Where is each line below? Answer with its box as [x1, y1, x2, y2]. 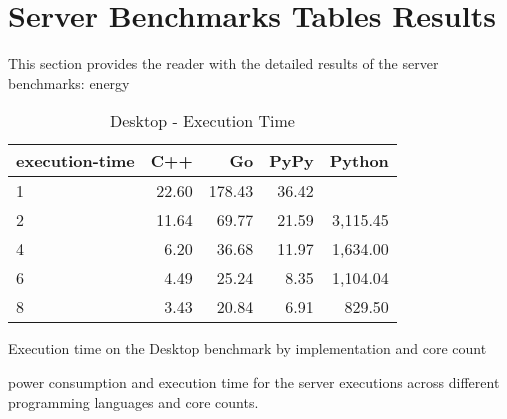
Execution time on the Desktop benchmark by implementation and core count [8, 338, 487, 359]
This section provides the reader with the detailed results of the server [8, 53, 439, 74]
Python [329, 149, 389, 173]
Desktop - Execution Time [109, 109, 295, 133]
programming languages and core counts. [8, 391, 259, 412]
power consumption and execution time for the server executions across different [8, 371, 500, 392]
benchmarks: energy [8, 72, 130, 93]
